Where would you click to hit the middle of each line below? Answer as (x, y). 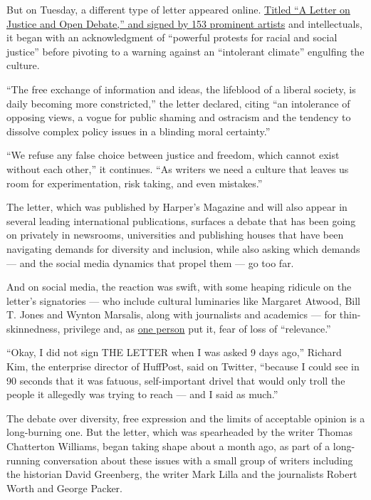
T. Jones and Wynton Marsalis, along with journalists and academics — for (172, 314)
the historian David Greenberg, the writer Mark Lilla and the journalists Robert (182, 474)
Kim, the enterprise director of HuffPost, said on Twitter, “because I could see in (183, 366)
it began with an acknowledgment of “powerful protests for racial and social (172, 37)
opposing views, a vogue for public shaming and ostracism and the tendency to (179, 117)
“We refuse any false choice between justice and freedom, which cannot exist (173, 155)
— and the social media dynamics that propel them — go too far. (150, 262)
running (23, 460)
